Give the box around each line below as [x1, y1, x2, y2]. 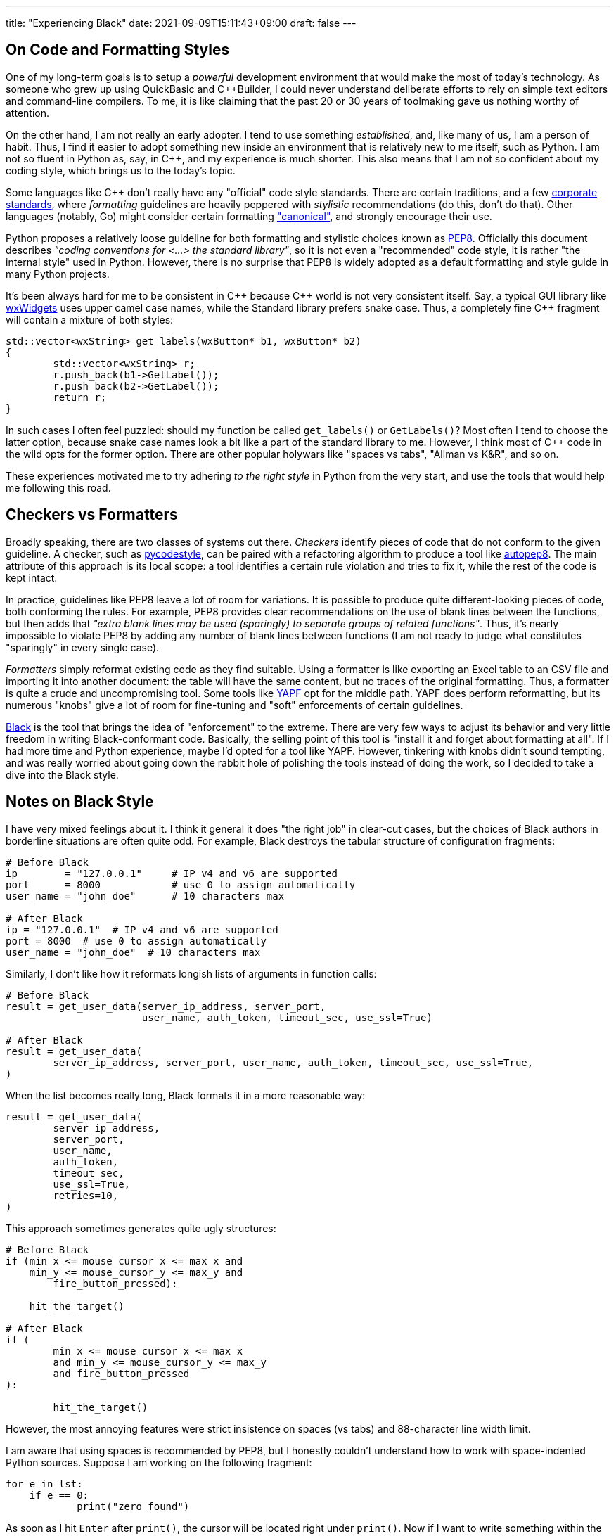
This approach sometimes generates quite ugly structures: [6, 1222, 276, 1234]
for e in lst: [6, 1478, 83, 1490]
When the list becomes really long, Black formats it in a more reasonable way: [6, 1089, 366, 1101]
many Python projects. [6, 267, 110, 280]
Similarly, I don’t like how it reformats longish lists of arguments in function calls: [6, 967, 377, 980]
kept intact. [6, 571, 58, 584]
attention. [6, 106, 49, 119]
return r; [53, 391, 107, 403]
